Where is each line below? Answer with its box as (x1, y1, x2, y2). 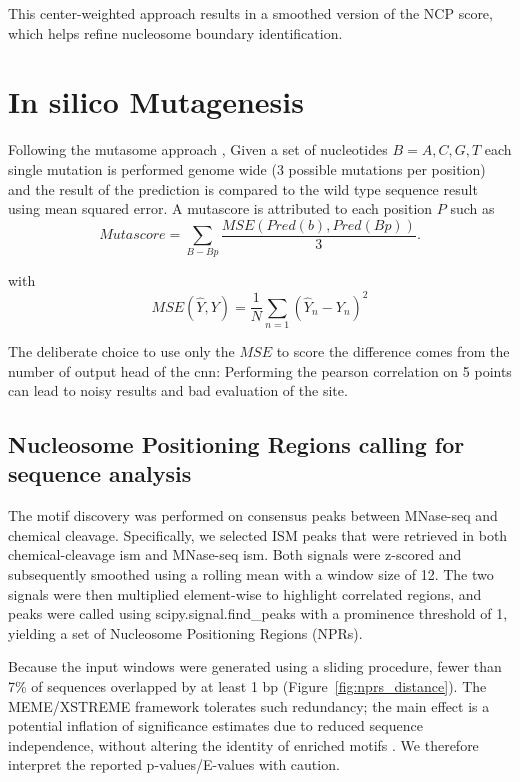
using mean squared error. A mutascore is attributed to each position (8, 198, 433, 219)
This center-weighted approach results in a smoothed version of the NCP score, (8, 3, 493, 23)
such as (450, 198, 495, 219)
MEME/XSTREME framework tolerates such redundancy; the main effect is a (8, 695, 490, 716)
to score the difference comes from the (276, 340, 510, 361)
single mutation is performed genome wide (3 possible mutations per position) (8, 158, 486, 179)
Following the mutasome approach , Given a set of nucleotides (8, 139, 388, 160)
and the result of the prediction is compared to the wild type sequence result (8, 178, 478, 199)
